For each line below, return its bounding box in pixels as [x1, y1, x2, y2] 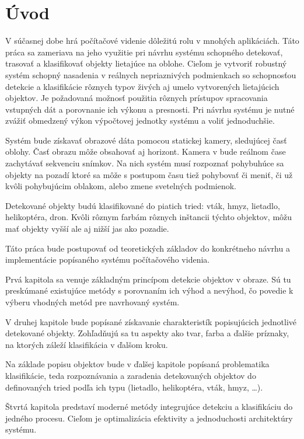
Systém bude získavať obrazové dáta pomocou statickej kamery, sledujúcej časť [5, 134, 287, 146]
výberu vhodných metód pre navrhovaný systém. [5, 296, 180, 308]
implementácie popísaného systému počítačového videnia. [5, 253, 210, 266]
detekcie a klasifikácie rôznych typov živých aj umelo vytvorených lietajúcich [5, 80, 279, 92]
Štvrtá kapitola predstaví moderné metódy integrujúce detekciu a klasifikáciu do [5, 400, 293, 413]
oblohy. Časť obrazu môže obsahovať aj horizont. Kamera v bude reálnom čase [5, 145, 286, 158]
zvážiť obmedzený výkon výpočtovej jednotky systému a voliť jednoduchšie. [5, 114, 275, 127]
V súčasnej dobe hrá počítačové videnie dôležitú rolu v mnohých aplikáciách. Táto [5, 34, 299, 47]
